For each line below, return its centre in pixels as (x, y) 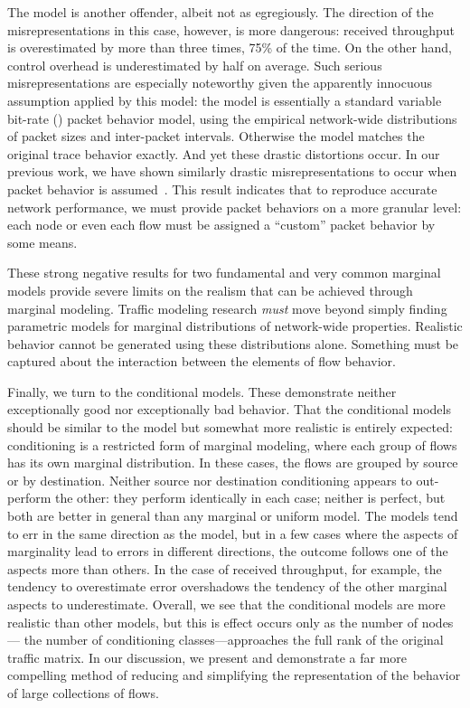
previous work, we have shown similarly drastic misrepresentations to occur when (232, 171)
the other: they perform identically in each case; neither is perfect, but (250, 498)
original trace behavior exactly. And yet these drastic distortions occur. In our (224, 153)
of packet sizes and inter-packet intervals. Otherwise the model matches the (216, 136)
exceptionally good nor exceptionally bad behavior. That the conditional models (229, 409)
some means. (42, 242)
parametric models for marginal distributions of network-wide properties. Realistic (235, 326)
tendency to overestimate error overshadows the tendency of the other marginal (227, 586)
